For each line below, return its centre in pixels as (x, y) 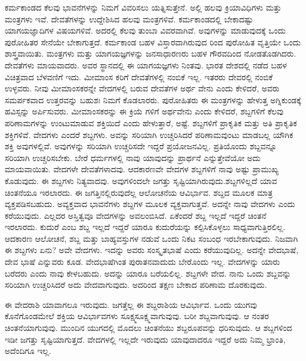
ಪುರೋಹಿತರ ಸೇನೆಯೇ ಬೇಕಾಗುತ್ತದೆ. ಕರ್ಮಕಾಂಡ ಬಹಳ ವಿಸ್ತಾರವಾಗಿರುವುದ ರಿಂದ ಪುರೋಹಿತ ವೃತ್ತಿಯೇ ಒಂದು (153, 42)
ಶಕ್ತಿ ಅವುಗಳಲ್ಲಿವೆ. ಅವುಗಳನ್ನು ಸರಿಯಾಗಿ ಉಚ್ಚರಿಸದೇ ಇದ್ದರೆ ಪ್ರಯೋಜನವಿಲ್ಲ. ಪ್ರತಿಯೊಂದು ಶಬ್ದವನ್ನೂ (141, 146)
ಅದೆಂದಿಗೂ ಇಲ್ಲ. (28, 351)
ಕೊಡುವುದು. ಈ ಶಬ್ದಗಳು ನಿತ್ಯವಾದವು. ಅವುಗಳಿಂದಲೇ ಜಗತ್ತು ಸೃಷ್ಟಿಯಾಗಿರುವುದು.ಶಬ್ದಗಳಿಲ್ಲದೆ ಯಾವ (141, 180)
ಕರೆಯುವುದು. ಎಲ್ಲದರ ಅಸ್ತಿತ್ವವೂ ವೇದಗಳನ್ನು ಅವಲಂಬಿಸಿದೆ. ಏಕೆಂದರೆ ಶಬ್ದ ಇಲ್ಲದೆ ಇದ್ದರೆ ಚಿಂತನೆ (136, 215)
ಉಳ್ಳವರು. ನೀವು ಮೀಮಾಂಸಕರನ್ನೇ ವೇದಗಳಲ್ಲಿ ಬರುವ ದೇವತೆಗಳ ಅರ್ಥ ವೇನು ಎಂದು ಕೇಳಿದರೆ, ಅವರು (142, 88)
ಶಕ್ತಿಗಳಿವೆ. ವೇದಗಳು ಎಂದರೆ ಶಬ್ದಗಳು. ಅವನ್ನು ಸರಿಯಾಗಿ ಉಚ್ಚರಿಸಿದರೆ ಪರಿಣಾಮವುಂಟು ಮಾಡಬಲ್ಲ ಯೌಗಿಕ (149, 134)
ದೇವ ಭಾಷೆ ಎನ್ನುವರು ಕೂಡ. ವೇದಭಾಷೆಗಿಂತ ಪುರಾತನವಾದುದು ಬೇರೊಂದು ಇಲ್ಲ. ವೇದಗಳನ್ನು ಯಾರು (142, 262)
